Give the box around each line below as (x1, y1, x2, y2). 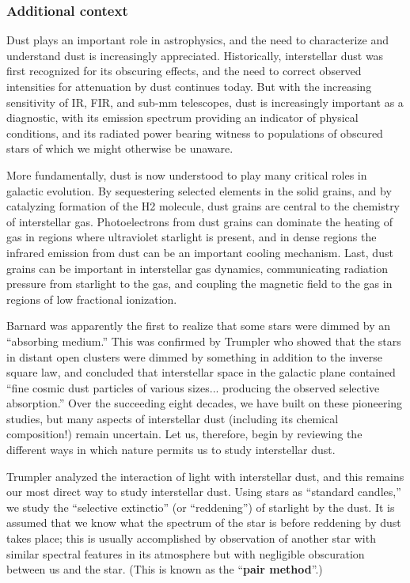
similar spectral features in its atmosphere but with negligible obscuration (6, 545, 365, 562)
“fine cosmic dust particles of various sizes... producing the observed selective (6, 379, 380, 396)
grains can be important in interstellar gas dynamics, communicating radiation (6, 259, 388, 276)
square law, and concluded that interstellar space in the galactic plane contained (6, 364, 396, 380)
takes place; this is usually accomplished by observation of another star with (6, 530, 376, 547)
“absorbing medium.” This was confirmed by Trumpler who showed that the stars (6, 332, 401, 349)
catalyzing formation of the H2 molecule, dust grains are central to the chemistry (6, 198, 401, 214)
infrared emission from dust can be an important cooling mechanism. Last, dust (6, 244, 393, 260)
